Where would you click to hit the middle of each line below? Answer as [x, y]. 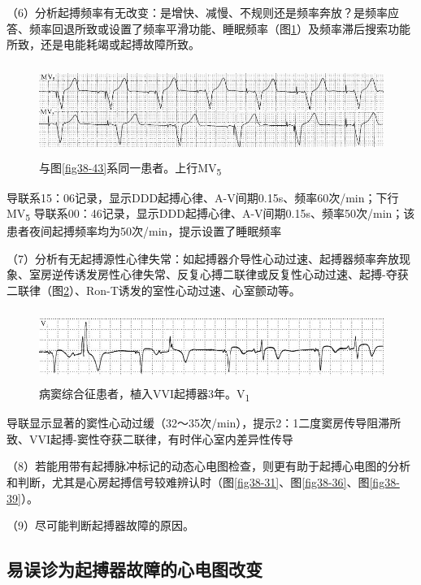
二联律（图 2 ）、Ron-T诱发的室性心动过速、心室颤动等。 [154, 290]
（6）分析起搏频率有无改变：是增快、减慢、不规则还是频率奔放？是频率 [197, 12]
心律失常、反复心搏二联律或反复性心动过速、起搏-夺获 [264, 274]
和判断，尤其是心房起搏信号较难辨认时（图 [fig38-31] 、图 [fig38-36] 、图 [188, 482]
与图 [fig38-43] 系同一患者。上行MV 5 [130, 169]
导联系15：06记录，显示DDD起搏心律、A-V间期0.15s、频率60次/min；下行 [203, 197]
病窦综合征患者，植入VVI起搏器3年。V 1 [145, 394]
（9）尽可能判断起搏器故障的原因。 [100, 525]
